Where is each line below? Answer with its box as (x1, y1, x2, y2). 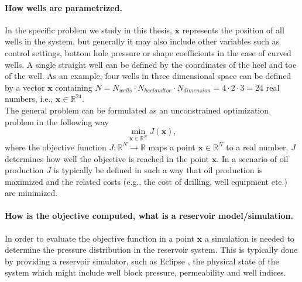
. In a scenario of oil (217, 152, 289, 164)
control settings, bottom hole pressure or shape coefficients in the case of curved (5, 46, 291, 59)
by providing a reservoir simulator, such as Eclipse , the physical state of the (5, 255, 279, 267)
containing (55, 81, 92, 93)
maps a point (148, 140, 195, 153)
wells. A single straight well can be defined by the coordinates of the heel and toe (5, 58, 297, 70)
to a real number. (226, 140, 289, 153)
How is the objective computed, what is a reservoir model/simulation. (5, 209, 293, 222)
